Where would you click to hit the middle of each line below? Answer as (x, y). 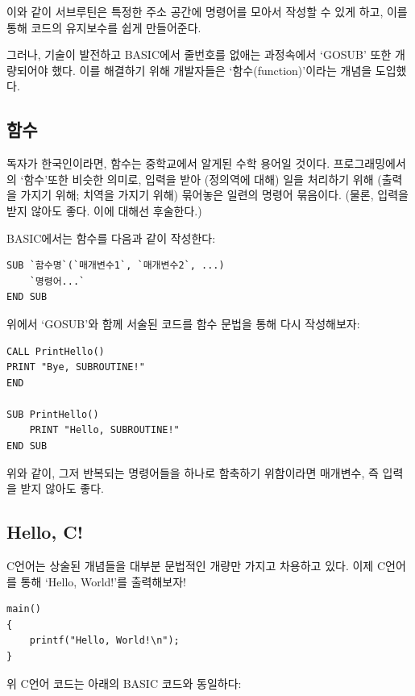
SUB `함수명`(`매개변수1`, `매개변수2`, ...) (116, 266)
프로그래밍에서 (369, 163)
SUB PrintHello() (53, 414)
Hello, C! (45, 532)
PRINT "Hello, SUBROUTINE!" (104, 430)
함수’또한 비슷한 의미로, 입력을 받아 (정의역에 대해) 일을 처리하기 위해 (199, 179)
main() (24, 609)
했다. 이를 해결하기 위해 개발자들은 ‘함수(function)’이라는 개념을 (212, 70)
